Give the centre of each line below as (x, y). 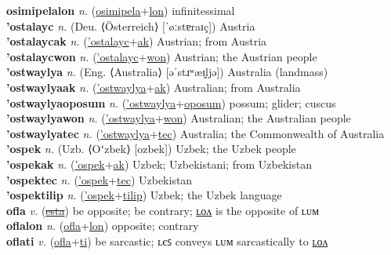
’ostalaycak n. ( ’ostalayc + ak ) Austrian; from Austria (137, 41)
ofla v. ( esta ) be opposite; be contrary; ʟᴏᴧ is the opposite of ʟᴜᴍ (163, 210)
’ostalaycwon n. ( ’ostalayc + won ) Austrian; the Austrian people (162, 56)
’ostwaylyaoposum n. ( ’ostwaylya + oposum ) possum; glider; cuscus (171, 102)
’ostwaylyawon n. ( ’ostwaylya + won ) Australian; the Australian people (179, 118)
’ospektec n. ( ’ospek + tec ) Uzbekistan (100, 179)
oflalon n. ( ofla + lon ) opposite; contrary (103, 226)
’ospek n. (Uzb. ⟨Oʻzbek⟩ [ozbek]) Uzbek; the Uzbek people (151, 149)
